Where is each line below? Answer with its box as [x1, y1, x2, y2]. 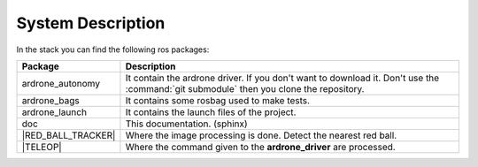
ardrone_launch [21, 106, 88, 118]
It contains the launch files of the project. [125, 106, 297, 118]
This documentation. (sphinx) [125, 118, 248, 130]
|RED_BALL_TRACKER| [21, 129, 116, 141]
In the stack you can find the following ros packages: [16, 44, 210, 55]
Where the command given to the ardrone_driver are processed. [125, 140, 396, 153]
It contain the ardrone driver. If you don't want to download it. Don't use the [125, 72, 440, 84]
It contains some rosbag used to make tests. [125, 94, 310, 106]
